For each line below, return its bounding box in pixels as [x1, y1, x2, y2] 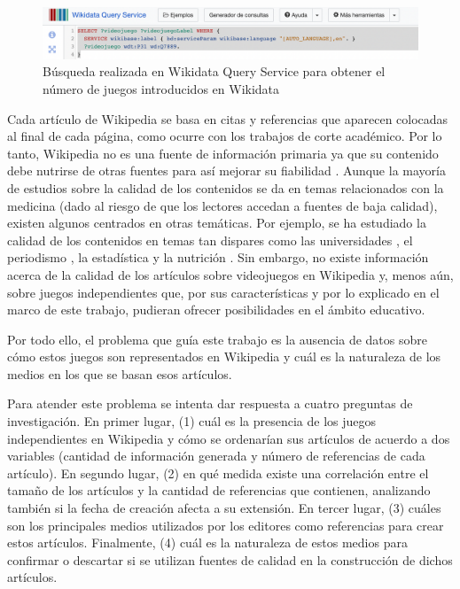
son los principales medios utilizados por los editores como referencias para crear [7, 515, 444, 534]
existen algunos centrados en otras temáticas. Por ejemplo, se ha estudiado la [7, 213, 426, 232]
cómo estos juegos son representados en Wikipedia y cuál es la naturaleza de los [7, 347, 441, 366]
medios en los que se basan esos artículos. [7, 364, 232, 383]
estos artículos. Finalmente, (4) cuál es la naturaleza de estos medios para [7, 533, 408, 552]
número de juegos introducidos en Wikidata [43, 79, 280, 97]
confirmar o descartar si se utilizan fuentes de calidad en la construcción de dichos [7, 550, 453, 569]
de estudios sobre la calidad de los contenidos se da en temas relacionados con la [7, 178, 444, 197]
